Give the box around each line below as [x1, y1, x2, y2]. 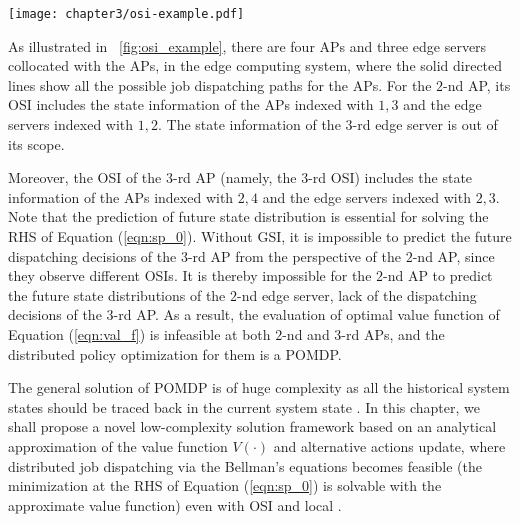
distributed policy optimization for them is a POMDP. [8, 343, 342, 364]
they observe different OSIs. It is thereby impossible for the [8, 265, 372, 286]
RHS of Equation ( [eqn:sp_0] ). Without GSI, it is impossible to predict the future [8, 226, 512, 246]
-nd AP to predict [383, 265, 493, 286]
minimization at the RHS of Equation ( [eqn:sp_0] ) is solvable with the [8, 475, 442, 496]
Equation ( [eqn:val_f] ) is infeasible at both [8, 323, 271, 344]
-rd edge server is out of [352, 114, 498, 135]
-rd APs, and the [341, 323, 445, 344]
